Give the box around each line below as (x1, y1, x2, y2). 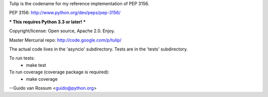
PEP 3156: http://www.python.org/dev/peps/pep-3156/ (9, 10, 121, 16)
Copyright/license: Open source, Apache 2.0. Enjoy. (9, 28, 115, 34)
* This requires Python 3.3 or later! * (9, 19, 86, 25)
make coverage (26, 76, 58, 82)
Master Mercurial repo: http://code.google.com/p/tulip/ (9, 37, 122, 43)
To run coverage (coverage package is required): (9, 69, 110, 75)
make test (26, 62, 47, 68)
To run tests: (9, 55, 35, 61)
